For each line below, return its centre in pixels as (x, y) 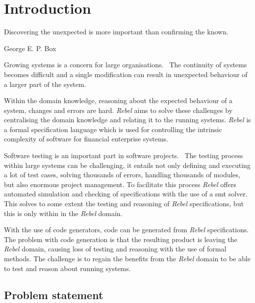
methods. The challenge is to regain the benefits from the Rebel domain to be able (127, 258)
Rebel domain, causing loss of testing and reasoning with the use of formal (115, 249)
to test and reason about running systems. (67, 268)
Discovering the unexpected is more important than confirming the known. (116, 32)
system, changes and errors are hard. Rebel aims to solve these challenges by (118, 110)
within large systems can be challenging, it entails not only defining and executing (127, 165)
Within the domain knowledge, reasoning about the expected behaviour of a (118, 100)
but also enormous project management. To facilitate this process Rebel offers (120, 184)
